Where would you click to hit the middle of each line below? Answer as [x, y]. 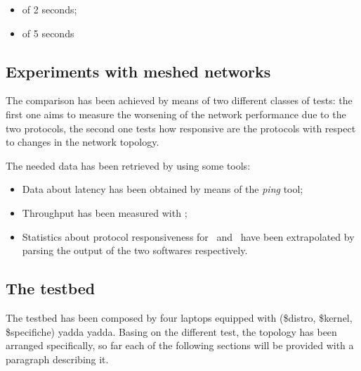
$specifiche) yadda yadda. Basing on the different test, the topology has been [171, 331]
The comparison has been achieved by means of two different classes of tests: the [179, 100]
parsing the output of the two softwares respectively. [135, 250]
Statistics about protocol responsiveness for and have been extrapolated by [188, 236]
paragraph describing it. [57, 359]
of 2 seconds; [50, 9]
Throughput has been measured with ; [105, 212]
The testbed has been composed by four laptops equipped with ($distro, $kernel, [179, 317]
